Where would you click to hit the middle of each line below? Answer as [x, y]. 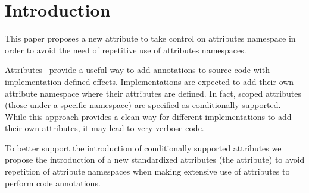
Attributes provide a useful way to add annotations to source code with [137, 70]
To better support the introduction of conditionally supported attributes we [143, 148]
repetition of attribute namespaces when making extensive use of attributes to [147, 171]
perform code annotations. [53, 183]
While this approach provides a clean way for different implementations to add [148, 116]
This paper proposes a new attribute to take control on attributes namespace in [150, 38]
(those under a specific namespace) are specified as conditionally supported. [143, 105]
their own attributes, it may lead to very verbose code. [104, 128]
